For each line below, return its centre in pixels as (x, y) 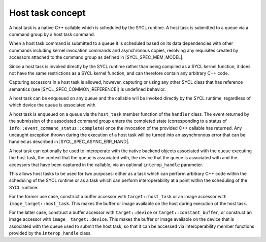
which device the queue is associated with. (53, 105)
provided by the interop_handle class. (50, 233)
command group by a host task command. (52, 34)
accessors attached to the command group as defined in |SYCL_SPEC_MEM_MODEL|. (96, 57)
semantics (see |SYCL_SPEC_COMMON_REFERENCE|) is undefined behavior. (87, 89)
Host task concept (47, 13)
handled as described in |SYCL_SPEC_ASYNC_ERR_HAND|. (69, 142)
